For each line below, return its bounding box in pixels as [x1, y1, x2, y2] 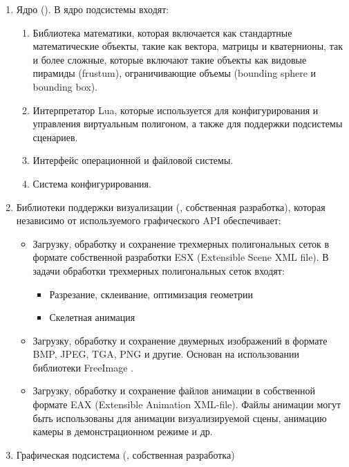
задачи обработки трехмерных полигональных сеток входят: [32, 263, 285, 277]
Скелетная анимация [49, 310, 135, 324]
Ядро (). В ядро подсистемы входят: [16, 2, 169, 16]
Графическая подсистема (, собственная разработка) [16, 447, 235, 461]
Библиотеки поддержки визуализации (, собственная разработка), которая [16, 199, 326, 214]
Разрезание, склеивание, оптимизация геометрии [49, 286, 254, 301]
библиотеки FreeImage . [32, 360, 133, 374]
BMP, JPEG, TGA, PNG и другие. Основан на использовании [32, 347, 299, 361]
